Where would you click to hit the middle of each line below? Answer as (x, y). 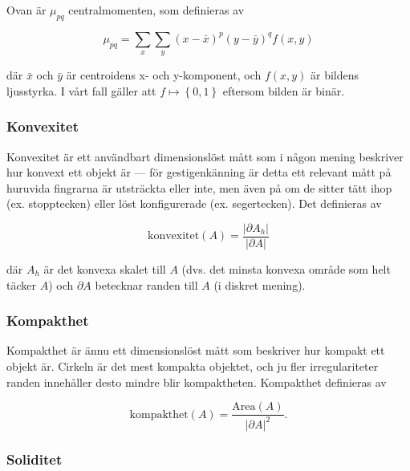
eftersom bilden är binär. (284, 90)
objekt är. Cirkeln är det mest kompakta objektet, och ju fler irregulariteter (193, 366)
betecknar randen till (146, 284)
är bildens (335, 75)
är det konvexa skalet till (105, 269)
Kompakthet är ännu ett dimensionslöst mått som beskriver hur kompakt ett (196, 350)
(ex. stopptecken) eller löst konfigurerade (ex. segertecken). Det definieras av (194, 203)
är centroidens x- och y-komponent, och (164, 75)
